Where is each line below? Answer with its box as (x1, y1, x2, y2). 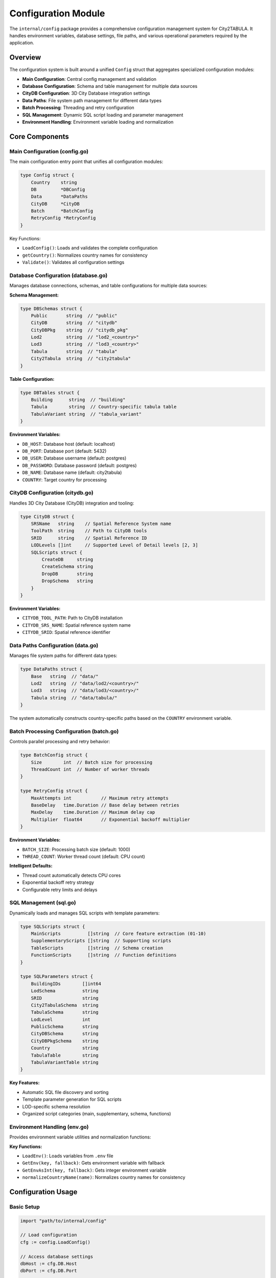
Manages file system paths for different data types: (9, 652, 118, 659)
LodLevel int (31, 1016, 90, 1022)
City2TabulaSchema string (31, 1002, 99, 1008)
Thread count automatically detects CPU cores (22, 872, 121, 878)
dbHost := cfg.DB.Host (20, 1261, 77, 1266)
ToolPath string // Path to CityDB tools (31, 528, 147, 534)
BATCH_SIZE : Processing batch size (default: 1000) (22, 846, 130, 852)
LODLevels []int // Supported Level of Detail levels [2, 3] (31, 542, 198, 548)
